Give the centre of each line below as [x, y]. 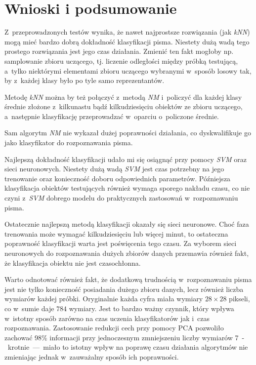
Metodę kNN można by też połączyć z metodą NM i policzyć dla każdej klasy [123, 97]
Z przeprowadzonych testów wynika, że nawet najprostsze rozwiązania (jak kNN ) [127, 32]
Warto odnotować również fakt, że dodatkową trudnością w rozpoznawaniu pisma [128, 279]
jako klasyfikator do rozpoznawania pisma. [69, 142]
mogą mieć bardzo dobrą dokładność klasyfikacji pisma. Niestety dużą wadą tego [127, 41]
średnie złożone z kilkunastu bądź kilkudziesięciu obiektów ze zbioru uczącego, [124, 106]
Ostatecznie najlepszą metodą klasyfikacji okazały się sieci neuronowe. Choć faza [127, 224]
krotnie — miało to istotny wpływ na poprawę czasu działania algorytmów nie [128, 347]
